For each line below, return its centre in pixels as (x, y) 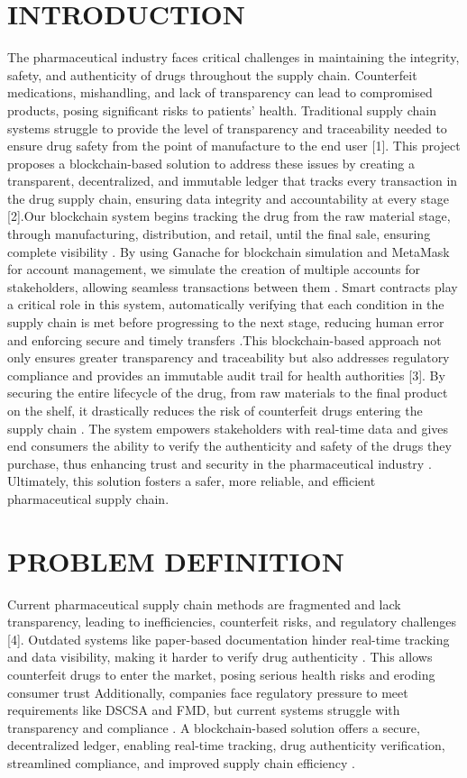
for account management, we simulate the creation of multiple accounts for (214, 269)
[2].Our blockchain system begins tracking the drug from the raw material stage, (229, 216)
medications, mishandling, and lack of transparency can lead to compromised (220, 92)
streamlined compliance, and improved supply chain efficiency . (182, 763)
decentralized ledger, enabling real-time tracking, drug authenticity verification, (226, 745)
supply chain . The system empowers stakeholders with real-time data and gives (228, 428)
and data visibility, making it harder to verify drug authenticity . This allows (220, 657)
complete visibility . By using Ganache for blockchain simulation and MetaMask (229, 251)
